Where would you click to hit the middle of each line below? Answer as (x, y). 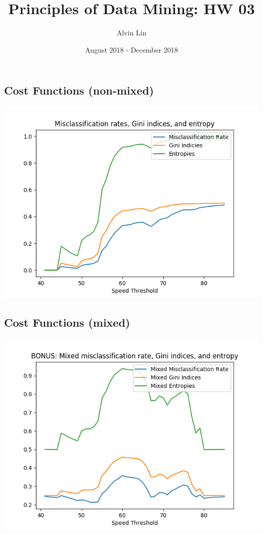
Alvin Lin (131, 33)
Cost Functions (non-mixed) (79, 90)
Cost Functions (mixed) (67, 322)
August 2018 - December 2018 (131, 49)
